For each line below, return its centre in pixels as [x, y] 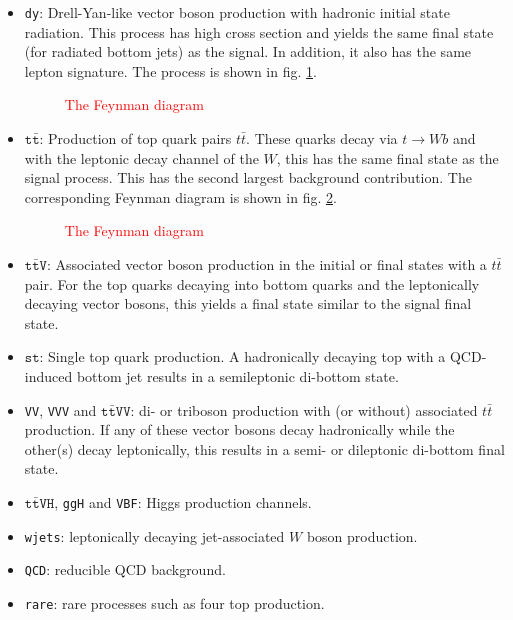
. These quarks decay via [322, 138]
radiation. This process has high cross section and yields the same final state [259, 31]
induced [48, 375]
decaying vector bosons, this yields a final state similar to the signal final [248, 303]
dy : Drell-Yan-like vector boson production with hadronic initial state [237, 12]
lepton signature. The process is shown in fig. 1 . [170, 70]
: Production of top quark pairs [135, 138]
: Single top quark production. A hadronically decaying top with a [242, 356]
